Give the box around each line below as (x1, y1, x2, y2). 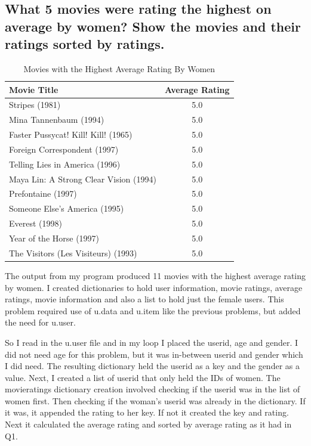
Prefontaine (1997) (9, 187, 77, 200)
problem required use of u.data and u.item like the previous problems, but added (5, 304, 301, 317)
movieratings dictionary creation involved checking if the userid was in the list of (5, 383, 300, 395)
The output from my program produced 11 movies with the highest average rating (5, 269, 306, 281)
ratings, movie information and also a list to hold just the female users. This (5, 293, 284, 305)
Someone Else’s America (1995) (9, 202, 124, 215)
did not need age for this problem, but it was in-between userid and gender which (5, 348, 303, 360)
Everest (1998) (9, 217, 62, 230)
